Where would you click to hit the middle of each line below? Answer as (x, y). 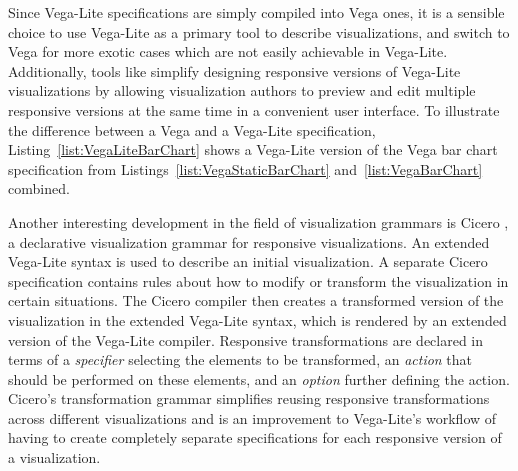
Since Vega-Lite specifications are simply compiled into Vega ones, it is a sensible (256, 12)
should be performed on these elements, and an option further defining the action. (259, 378)
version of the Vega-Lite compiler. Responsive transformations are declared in (246, 339)
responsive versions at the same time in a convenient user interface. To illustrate (254, 109)
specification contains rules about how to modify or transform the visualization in (258, 280)
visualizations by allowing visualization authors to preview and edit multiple (242, 90)
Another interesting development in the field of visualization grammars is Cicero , (258, 221)
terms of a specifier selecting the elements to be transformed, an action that (240, 359)
